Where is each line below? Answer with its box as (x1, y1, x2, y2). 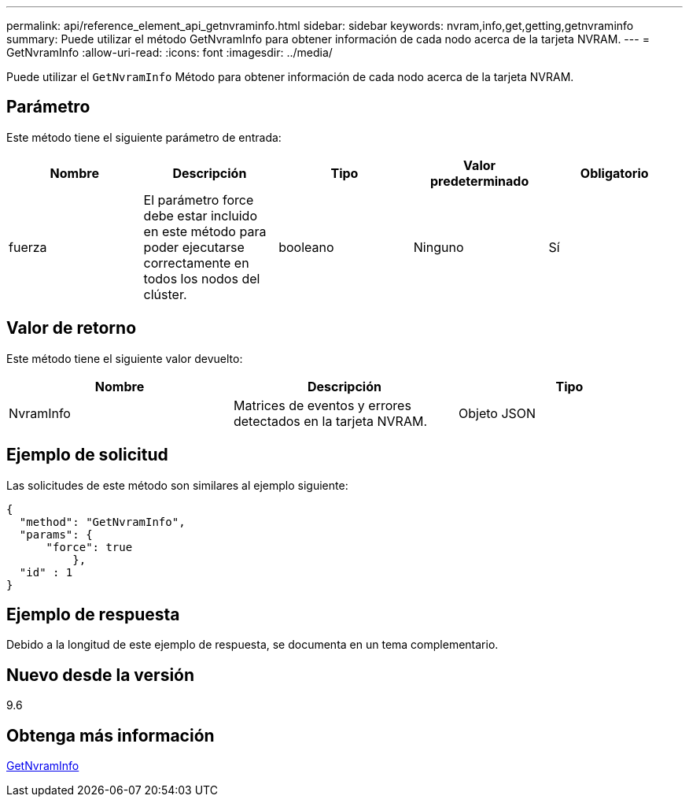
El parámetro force (143, 191, 254, 208)
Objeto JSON (458, 405, 536, 421)
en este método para (143, 223, 267, 239)
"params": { (19, 527, 93, 541)
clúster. (143, 286, 187, 302)
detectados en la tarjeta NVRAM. (233, 413, 427, 429)
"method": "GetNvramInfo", (19, 515, 186, 528)
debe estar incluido (143, 207, 258, 224)
